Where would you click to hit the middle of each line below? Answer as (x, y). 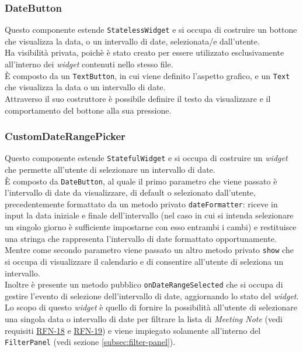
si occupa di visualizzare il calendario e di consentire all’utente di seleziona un (144, 261)
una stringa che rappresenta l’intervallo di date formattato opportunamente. (141, 238)
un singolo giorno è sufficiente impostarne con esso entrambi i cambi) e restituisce (151, 227)
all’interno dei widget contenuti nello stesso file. (89, 64)
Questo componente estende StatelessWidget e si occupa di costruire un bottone (151, 30)
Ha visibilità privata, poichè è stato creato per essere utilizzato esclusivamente (144, 52)
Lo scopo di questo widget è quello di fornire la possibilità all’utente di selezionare (151, 307)
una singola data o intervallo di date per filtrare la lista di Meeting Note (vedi (144, 318)
